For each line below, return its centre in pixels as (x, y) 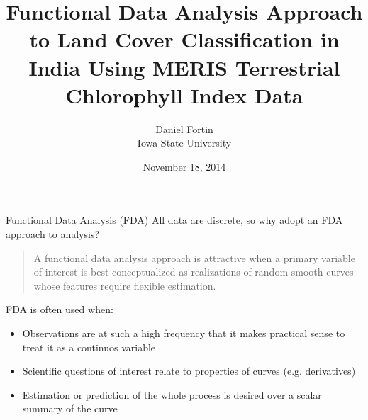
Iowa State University (184, 143)
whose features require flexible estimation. (125, 285)
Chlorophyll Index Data (184, 95)
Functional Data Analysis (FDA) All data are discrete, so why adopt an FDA (174, 220)
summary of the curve (70, 408)
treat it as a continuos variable (89, 347)
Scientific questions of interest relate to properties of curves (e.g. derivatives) (189, 371)
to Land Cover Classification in (184, 39)
